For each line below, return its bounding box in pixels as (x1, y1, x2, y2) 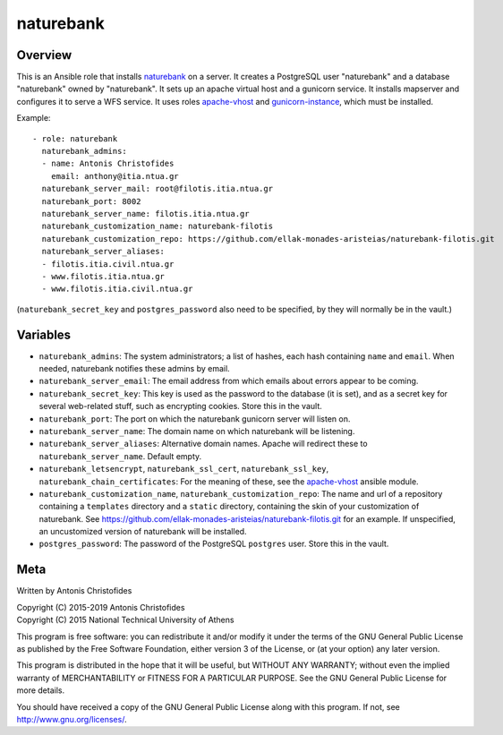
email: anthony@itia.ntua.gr (50, 171, 179, 181)
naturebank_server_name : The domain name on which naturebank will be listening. (38, 425, 355, 436)
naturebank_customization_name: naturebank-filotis (41, 221, 273, 232)
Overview (16, 47, 72, 63)
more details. (16, 685, 65, 696)
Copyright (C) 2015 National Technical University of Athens (16, 614, 234, 626)
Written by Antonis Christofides (16, 585, 132, 596)
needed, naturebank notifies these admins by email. (38, 363, 230, 373)
